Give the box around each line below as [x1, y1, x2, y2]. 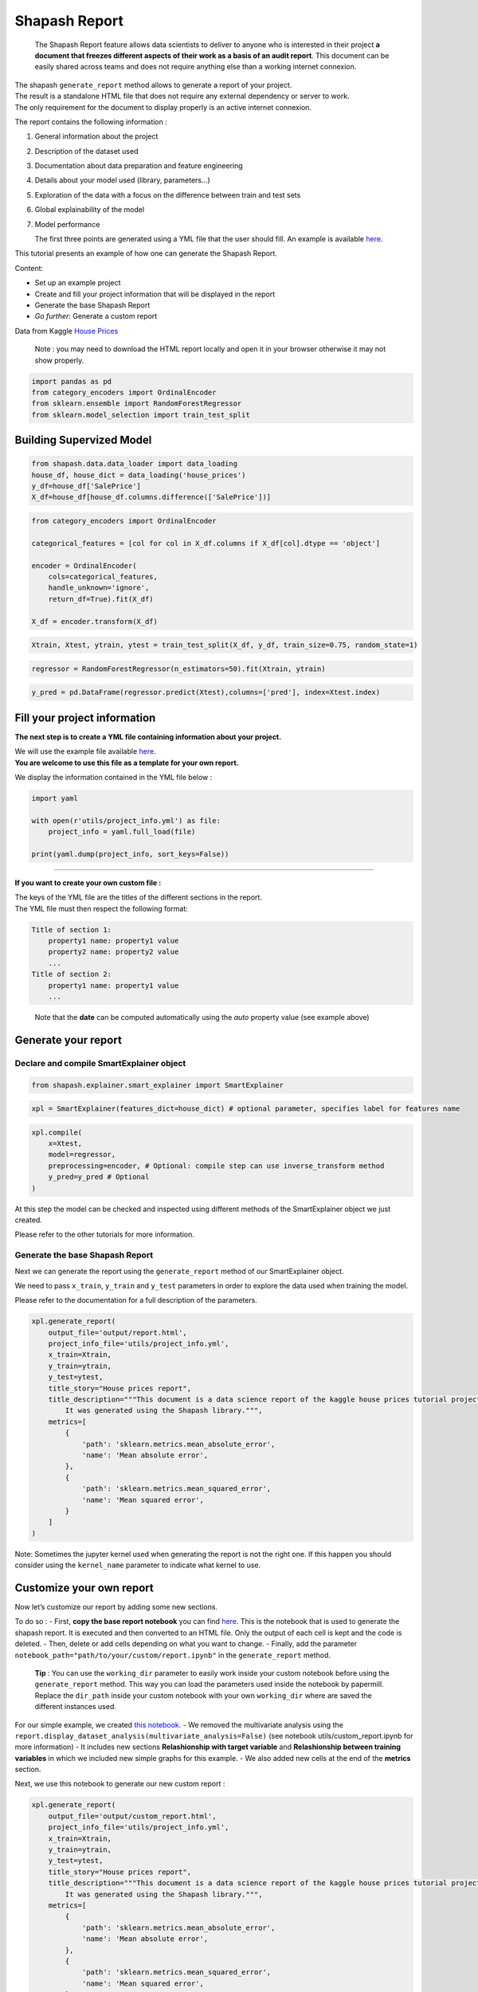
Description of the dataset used [34, 146, 139, 155]
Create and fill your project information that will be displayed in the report [34, 289, 275, 299]
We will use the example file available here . [14, 747, 156, 756]
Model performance [34, 219, 100, 229]
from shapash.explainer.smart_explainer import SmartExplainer [31, 1080, 284, 1089]
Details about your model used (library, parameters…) [34, 175, 210, 185]
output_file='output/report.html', [48, 1327, 187, 1337]
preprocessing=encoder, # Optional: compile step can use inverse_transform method [48, 1161, 385, 1170]
